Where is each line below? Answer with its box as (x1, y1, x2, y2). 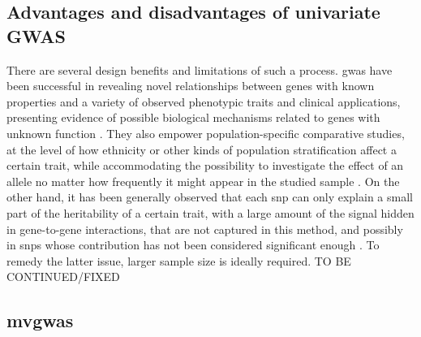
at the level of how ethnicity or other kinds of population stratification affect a (6, 140, 397, 158)
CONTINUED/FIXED (6, 268, 120, 285)
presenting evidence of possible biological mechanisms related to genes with (6, 109, 380, 126)
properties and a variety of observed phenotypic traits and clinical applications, (6, 93, 401, 110)
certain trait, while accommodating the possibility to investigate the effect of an (6, 157, 404, 174)
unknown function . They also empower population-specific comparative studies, (6, 124, 405, 141)
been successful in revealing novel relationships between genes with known (6, 77, 375, 94)
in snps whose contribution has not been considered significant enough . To (6, 236, 380, 253)
